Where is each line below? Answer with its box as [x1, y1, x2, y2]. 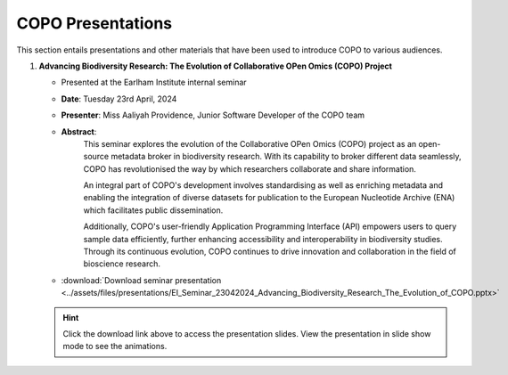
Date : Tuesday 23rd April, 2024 [61, 94, 177, 104]
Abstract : [61, 126, 97, 137]
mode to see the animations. [62, 341, 168, 352]
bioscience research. [83, 258, 160, 269]
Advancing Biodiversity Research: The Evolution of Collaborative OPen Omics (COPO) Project [38, 61, 392, 71]
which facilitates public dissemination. [83, 205, 224, 216]
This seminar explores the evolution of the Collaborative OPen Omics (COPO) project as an [83, 138, 417, 149]
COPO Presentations [16, 13, 173, 33]
